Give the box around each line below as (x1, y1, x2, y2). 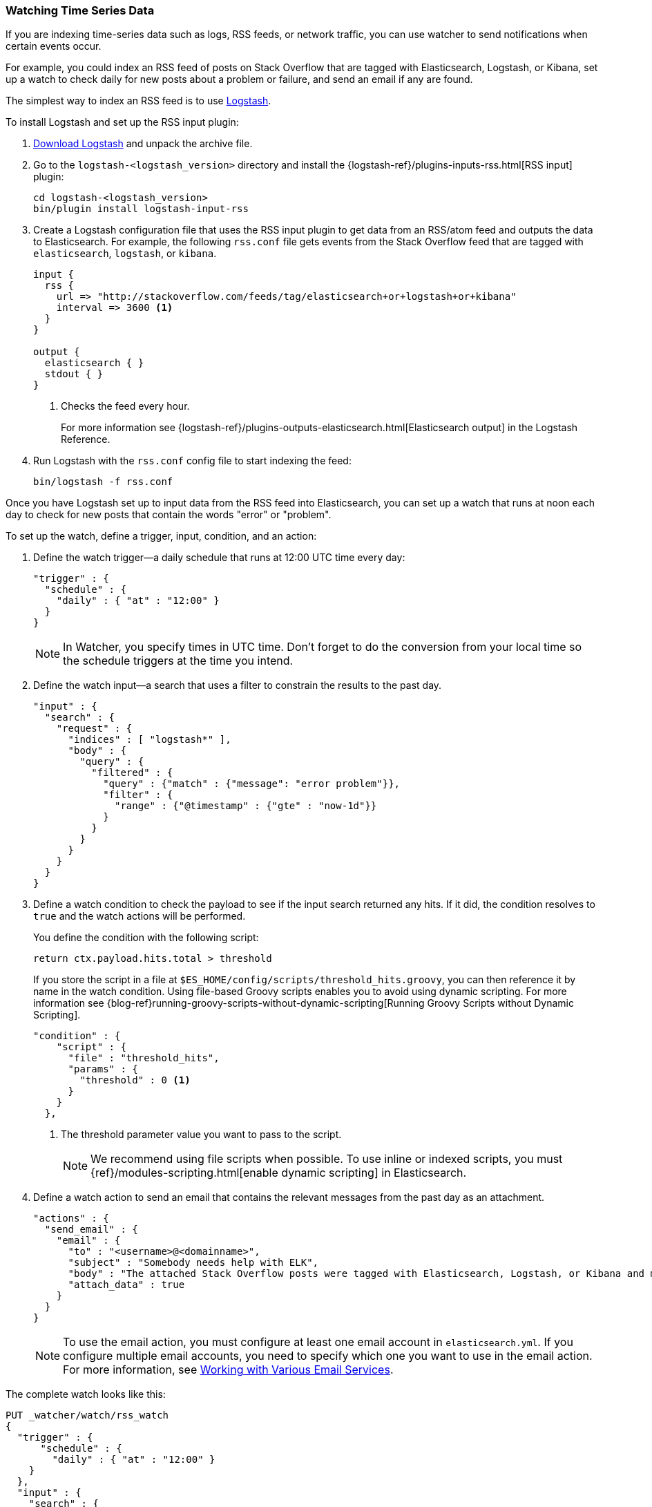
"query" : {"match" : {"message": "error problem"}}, (103, 778, 401, 790)
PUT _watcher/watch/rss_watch (6, 1410, 169, 1421)
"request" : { (56, 723, 133, 734)
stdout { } (44, 368, 104, 380)
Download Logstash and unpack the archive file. (33, 138, 253, 150)
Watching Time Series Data (6, 3, 155, 17)
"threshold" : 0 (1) (79, 1074, 191, 1086)
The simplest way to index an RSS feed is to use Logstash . (6, 95, 271, 107)
